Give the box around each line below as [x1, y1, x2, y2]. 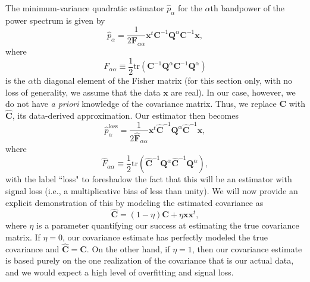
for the [178, 2, 202, 14]
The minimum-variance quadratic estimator [5, 2, 164, 14]
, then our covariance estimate [192, 242, 302, 255]
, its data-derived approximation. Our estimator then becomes [12, 109, 239, 121]
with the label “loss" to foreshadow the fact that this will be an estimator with [5, 173, 292, 185]
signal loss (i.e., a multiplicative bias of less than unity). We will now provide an [5, 185, 298, 197]
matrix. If [5, 231, 40, 243]
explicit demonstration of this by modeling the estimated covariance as [5, 196, 264, 208]
